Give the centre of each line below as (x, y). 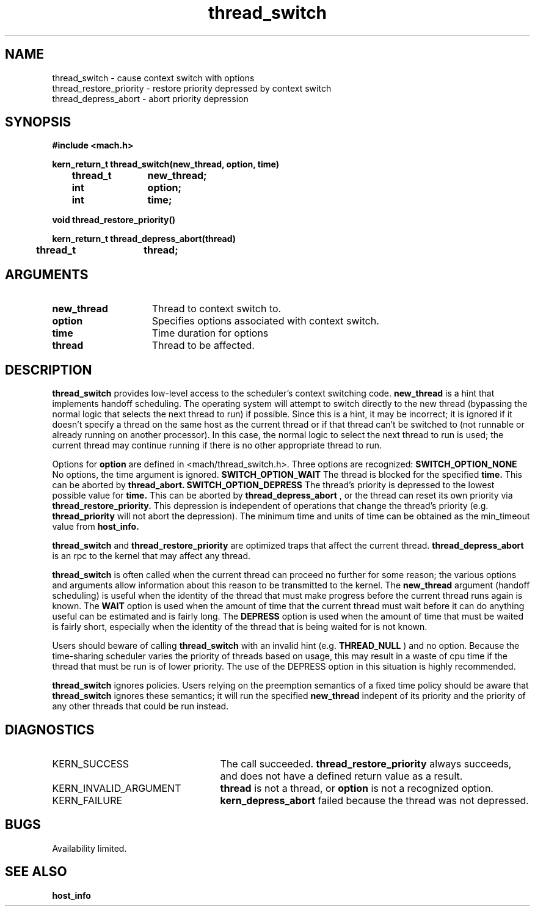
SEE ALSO (36, 872)
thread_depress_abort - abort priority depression (150, 98)
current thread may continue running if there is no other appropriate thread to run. (217, 445)
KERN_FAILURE (87, 800)
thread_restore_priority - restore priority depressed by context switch (192, 88)
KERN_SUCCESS (91, 763)
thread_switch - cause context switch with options (153, 78)
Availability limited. (89, 848)
